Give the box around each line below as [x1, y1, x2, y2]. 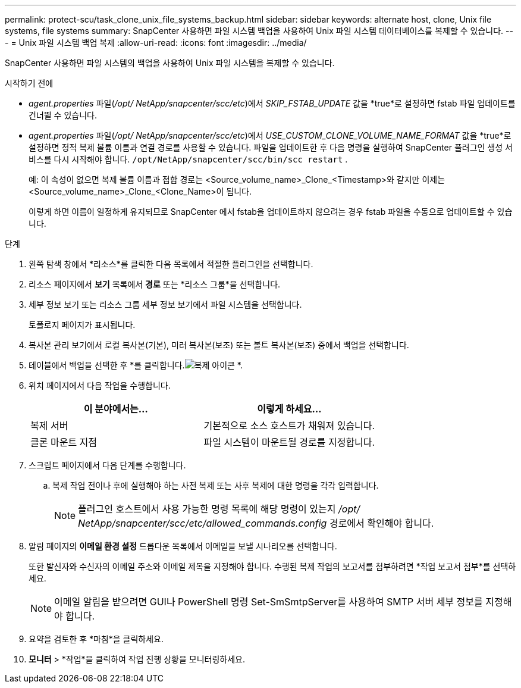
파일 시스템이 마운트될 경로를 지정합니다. [203, 436, 375, 448]
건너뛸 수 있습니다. [29, 110, 97, 120]
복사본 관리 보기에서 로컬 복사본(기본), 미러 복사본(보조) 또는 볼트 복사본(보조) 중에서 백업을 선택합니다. [29, 340, 409, 350]
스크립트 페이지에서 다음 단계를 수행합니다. [29, 460, 186, 470]
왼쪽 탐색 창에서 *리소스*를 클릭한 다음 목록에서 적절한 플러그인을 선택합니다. [29, 259, 313, 269]
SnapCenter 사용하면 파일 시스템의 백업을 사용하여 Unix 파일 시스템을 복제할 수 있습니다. [5, 58, 335, 68]
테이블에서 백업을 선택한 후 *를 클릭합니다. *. [29, 360, 243, 370]
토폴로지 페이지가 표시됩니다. [29, 320, 136, 330]
